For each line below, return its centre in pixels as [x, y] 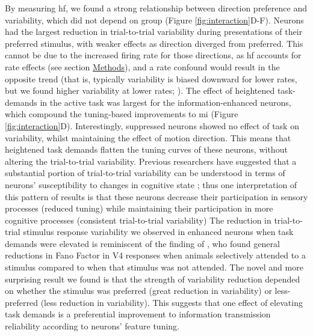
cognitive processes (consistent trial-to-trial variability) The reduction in [138, 220]
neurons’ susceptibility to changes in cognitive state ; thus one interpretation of [151, 184]
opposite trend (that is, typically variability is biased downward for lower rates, [151, 78]
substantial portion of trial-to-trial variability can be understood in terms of [145, 173]
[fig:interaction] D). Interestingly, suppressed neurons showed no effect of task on [152, 125]
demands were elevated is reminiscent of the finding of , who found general [142, 243]
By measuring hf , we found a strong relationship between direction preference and [156, 8]
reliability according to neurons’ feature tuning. [92, 326]
